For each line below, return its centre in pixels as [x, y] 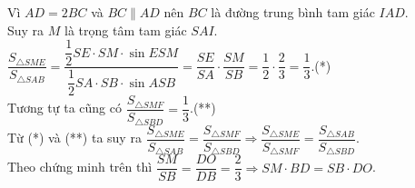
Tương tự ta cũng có [64, 108]
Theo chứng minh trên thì [80, 167]
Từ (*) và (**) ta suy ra [74, 138]
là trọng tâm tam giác [126, 30]
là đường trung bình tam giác [293, 12]
